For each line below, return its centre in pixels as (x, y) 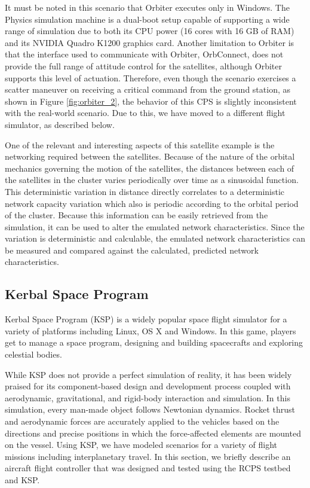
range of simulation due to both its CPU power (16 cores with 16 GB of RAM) (150, 31)
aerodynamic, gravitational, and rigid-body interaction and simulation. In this (148, 397)
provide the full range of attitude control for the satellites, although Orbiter (144, 65)
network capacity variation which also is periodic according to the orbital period (152, 203)
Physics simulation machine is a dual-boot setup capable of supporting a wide (147, 19)
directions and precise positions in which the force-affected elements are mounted (153, 433)
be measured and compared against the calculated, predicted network (132, 250)
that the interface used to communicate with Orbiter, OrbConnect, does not (144, 54)
